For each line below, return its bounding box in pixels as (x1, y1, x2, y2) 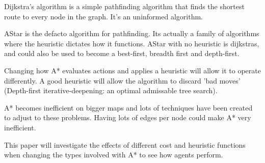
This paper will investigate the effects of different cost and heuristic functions (4, 139, 246, 150)
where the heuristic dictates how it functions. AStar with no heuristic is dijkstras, (4, 38, 259, 48)
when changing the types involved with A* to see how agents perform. (4, 149, 223, 160)
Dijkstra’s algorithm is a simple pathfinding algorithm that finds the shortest (4, 1, 245, 11)
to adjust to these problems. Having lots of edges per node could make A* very (4, 112, 251, 123)
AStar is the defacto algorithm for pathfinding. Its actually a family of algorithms (4, 28, 259, 39)
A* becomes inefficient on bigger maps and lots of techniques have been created (4, 102, 253, 113)
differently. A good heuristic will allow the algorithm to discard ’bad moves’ (4, 75, 241, 86)
